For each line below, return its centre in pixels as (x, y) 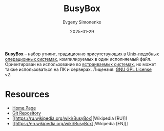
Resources (27, 95)
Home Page (24, 108)
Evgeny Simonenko (82, 22)
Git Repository (27, 113)
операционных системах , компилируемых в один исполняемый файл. (78, 59)
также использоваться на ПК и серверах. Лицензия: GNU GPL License (79, 69)
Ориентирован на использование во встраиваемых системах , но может (81, 64)
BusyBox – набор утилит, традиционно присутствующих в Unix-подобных (82, 54)
